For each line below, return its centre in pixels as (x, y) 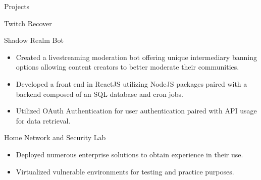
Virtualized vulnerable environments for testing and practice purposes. (125, 171)
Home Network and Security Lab (55, 137)
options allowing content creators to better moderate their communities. (127, 67)
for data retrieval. (43, 120)
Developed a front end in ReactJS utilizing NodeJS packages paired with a (132, 83)
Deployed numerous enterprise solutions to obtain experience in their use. (129, 154)
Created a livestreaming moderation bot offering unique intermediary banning (136, 57)
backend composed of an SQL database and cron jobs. (99, 94)
